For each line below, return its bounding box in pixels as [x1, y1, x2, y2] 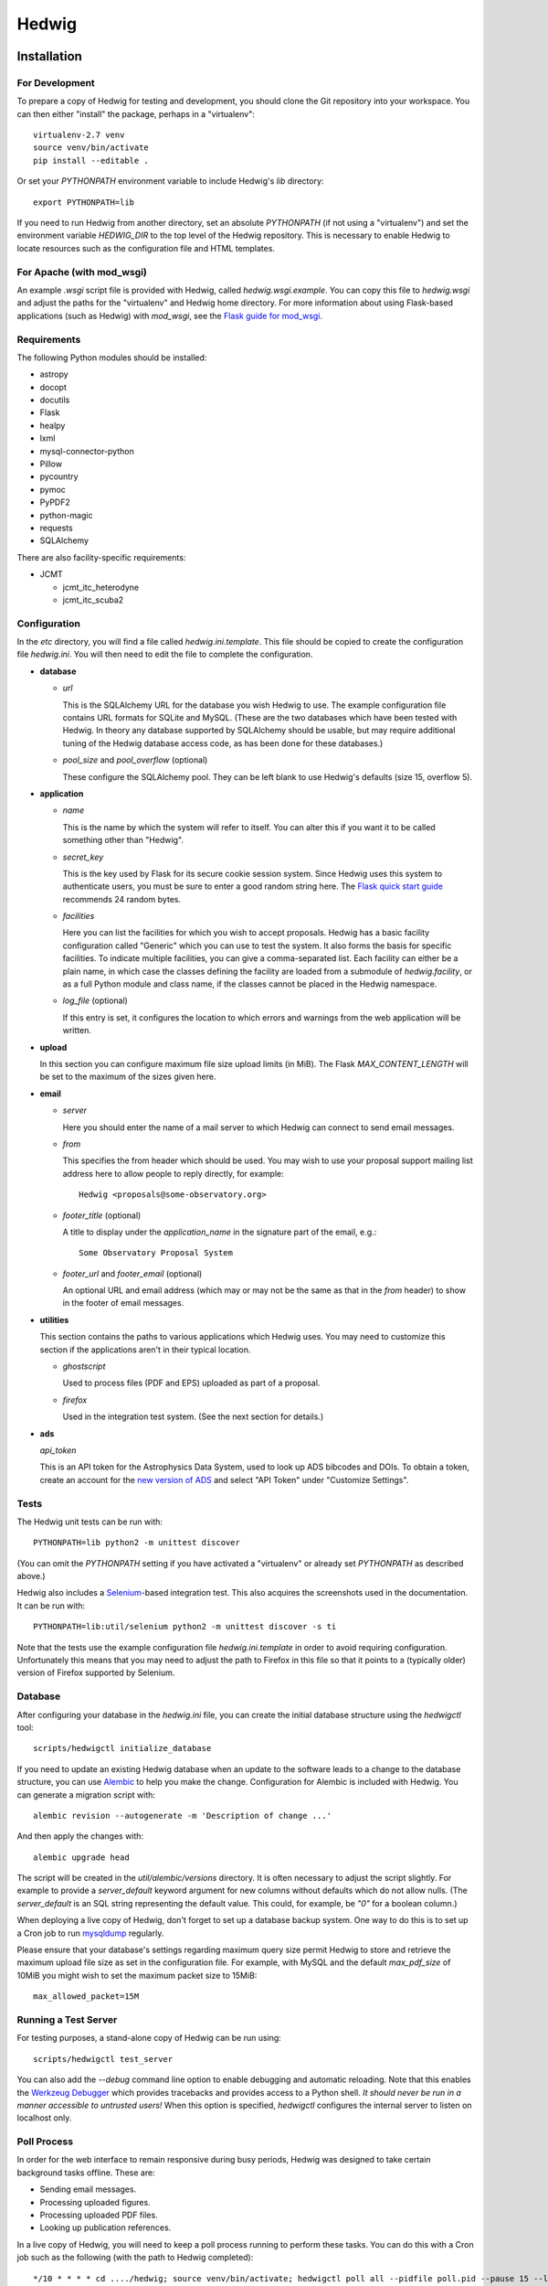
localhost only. [16, 2112, 72, 2123]
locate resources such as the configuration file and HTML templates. [16, 242, 276, 253]
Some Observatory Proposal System [79, 1248, 233, 1258]
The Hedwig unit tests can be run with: [16, 1516, 163, 1527]
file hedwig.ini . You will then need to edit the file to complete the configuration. [16, 649, 313, 660]
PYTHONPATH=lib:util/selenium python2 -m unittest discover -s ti [33, 1621, 337, 1632]
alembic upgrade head [33, 1852, 130, 1863]
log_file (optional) [62, 995, 128, 1006]
